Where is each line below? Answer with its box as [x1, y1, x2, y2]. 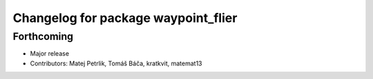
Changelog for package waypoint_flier [12, 10, 238, 25]
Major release [30, 49, 69, 58]
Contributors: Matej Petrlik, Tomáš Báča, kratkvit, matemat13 [30, 59, 203, 67]
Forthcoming [12, 30, 74, 43]
